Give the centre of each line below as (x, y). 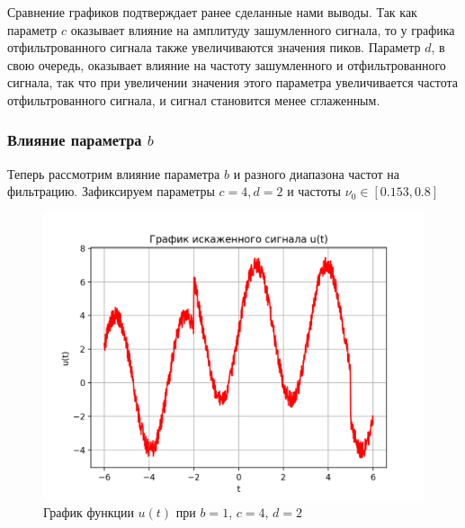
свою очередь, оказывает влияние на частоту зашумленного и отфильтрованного (227, 64)
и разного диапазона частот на (316, 173)
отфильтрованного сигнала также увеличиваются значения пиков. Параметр (214, 47)
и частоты (314, 191)
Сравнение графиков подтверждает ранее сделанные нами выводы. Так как (212, 12)
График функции (89, 511)
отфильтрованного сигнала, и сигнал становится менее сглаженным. (194, 99)
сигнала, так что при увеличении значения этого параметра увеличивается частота (233, 82)
